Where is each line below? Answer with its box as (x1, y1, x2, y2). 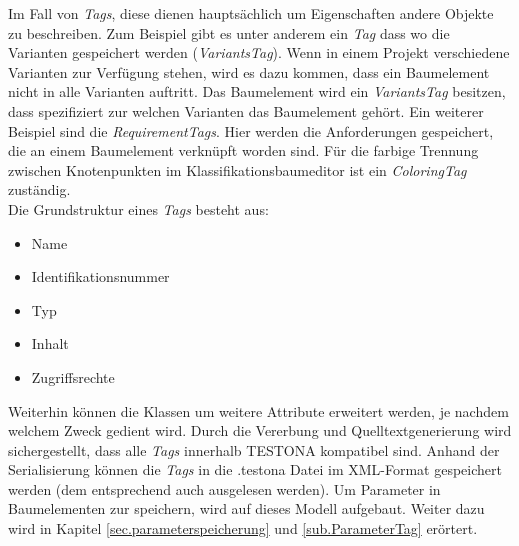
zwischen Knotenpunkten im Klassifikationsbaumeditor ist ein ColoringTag (8, 159, 467, 180)
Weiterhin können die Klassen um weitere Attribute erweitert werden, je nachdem (8, 400, 509, 421)
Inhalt (31, 333, 69, 354)
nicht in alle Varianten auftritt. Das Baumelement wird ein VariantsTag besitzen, (8, 81, 506, 102)
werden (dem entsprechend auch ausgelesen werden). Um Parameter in (8, 478, 441, 499)
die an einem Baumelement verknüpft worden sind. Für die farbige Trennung (8, 140, 479, 161)
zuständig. (8, 179, 71, 200)
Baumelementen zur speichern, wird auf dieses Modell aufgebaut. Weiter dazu (8, 498, 485, 519)
